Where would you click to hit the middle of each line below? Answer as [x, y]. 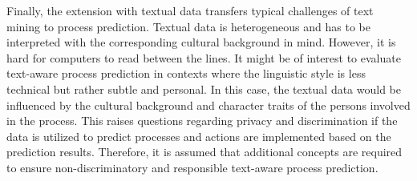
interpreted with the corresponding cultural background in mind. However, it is [201, 42]
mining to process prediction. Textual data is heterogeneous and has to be [188, 26]
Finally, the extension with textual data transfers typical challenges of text [190, 10]
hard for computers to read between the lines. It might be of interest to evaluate [204, 57]
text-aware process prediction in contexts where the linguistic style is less [186, 73]
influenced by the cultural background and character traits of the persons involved [208, 105]
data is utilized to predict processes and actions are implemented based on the [199, 136]
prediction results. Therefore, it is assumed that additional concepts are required [204, 152]
